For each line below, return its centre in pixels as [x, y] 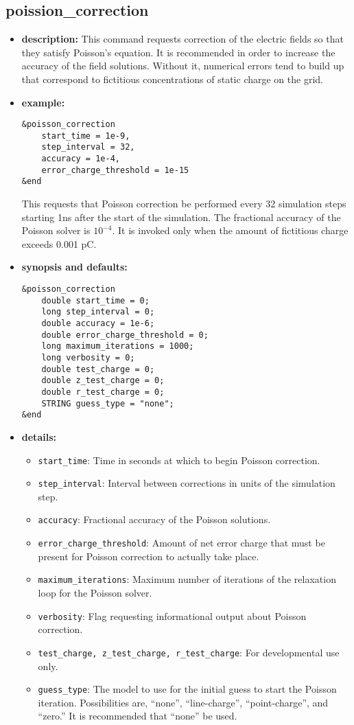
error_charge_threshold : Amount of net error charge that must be [181, 543]
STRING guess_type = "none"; [108, 403]
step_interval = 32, [88, 147]
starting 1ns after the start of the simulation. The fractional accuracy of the [181, 217]
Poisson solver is [56, 230]
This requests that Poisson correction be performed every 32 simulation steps [184, 204]
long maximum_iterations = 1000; [118, 346]
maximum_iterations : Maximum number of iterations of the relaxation [187, 579]
